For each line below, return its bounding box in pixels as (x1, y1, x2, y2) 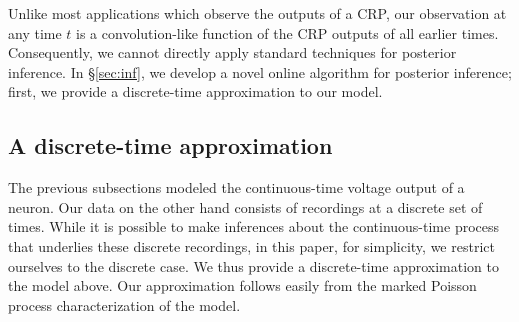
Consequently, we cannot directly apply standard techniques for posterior (8, 42, 457, 63)
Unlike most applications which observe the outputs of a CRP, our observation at (8, 3, 507, 23)
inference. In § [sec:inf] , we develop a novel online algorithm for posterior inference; (8, 61, 512, 82)
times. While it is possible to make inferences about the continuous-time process (8, 216, 500, 237)
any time (8, 22, 62, 43)
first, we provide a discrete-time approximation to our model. (8, 81, 383, 102)
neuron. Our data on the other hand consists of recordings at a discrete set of (8, 196, 483, 217)
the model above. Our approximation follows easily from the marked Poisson (8, 275, 477, 296)
